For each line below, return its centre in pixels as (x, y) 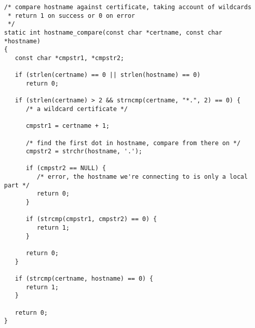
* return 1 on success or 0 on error (71, 16)
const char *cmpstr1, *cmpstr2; (70, 58)
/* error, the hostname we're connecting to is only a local (142, 177)
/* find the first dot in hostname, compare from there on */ (133, 143)
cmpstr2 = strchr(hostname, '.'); (84, 152)
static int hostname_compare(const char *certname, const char (113, 32)
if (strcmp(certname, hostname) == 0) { (84, 279)
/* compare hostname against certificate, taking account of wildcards (128, 7)
